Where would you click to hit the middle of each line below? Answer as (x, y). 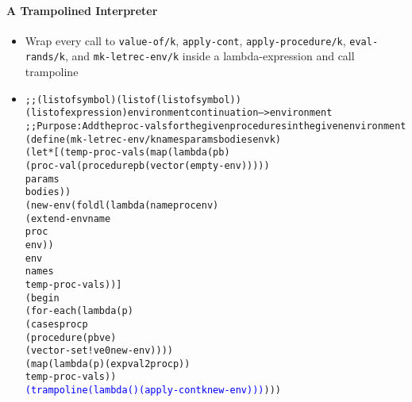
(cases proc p (56, 324)
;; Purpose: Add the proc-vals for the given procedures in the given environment (216, 126)
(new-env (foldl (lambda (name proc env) (122, 205)
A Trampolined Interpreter (82, 10)
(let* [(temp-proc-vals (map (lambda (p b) (127, 153)
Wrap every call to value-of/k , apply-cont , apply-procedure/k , (185, 40)
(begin (42, 298)
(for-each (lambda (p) (79, 311)
